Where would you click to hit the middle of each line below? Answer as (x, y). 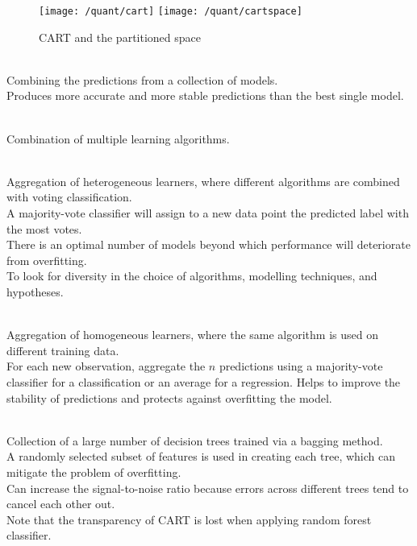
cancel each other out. (61, 504)
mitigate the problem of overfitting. (94, 472)
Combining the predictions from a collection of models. (142, 79)
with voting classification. (69, 197)
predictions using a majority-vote (301, 366)
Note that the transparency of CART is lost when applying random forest (189, 519)
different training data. (63, 350)
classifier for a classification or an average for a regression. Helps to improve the (204, 381)
